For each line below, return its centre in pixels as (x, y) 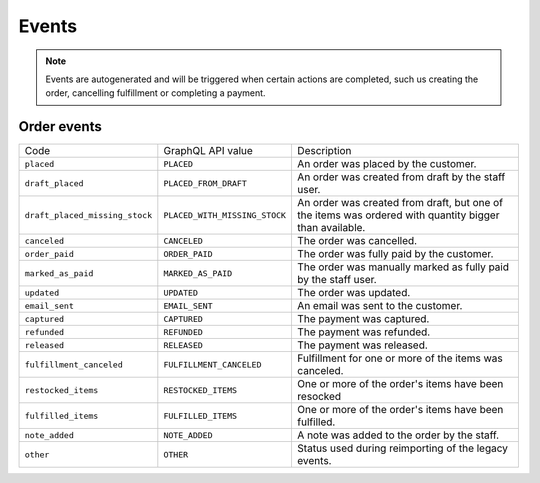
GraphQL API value (208, 151)
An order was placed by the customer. (386, 164)
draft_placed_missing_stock (88, 215)
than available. (331, 228)
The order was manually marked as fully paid (403, 267)
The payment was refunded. (363, 332)
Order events (60, 126)
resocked (319, 397)
